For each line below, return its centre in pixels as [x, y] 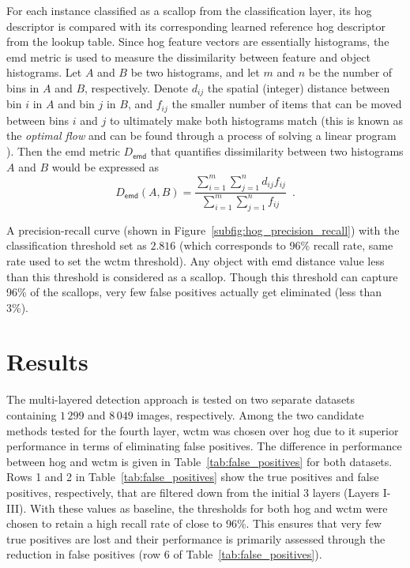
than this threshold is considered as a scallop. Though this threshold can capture [202, 276]
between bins [38, 120]
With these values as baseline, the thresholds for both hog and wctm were [209, 508]
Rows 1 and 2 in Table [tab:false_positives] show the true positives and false [193, 477]
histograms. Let [44, 72]
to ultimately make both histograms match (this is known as [256, 120]
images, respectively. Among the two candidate [250, 415]
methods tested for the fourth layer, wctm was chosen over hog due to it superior [203, 430]
